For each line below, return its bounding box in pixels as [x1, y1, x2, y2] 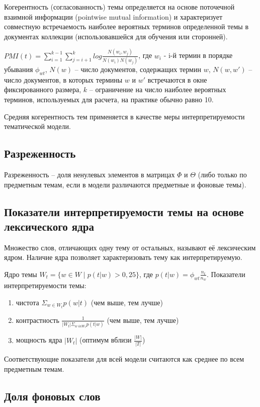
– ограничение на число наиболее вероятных [89, 84, 226, 95]
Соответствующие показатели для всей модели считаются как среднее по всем [4, 354, 244, 364]
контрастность [16, 314, 59, 325]
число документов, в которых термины [4, 74, 123, 85]
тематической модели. [4, 121, 71, 131]
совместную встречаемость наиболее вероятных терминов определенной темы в [4, 21, 249, 32]
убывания [4, 64, 33, 74]
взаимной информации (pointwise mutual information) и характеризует [4, 11, 223, 22]
